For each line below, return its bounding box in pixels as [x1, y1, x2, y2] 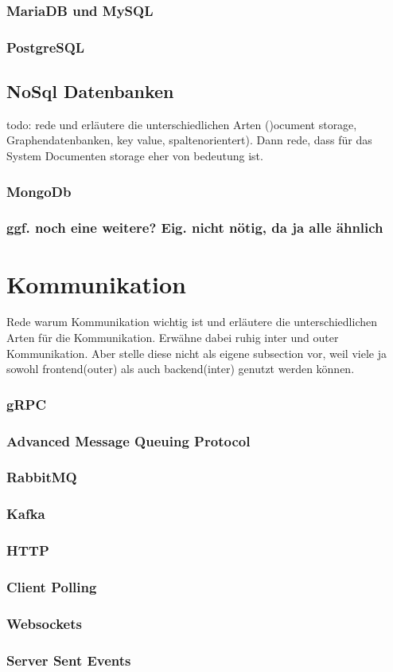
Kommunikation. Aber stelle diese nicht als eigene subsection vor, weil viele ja [6, 344, 387, 361]
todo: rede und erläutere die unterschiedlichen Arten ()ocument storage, [6, 116, 357, 132]
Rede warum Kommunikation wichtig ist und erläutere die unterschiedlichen [6, 313, 378, 330]
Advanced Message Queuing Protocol [6, 430, 251, 450]
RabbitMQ [6, 467, 77, 487]
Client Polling [6, 577, 97, 596]
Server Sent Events [6, 650, 131, 670]
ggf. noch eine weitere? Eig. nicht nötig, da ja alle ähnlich [6, 218, 383, 238]
